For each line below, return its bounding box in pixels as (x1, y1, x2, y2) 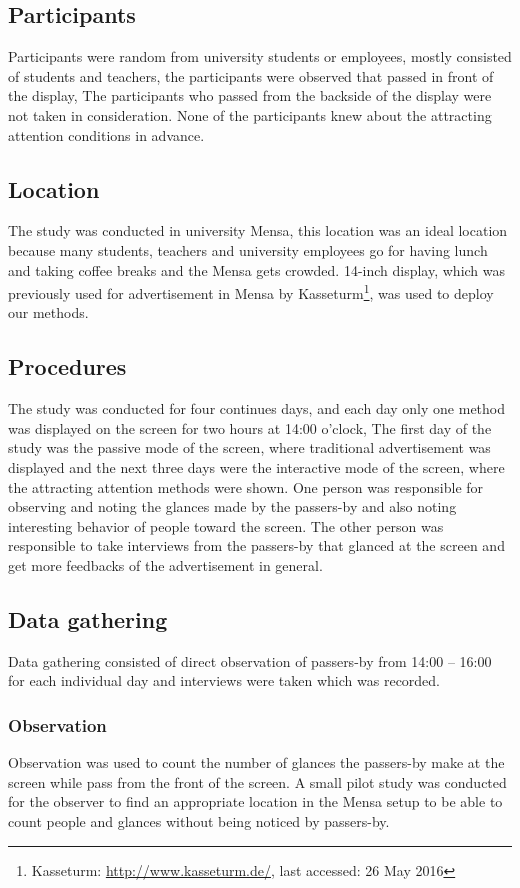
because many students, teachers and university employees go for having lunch (8, 239, 488, 260)
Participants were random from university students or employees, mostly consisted (8, 46, 512, 67)
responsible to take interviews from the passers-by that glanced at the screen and (8, 535, 505, 556)
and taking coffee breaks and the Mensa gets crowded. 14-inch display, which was (8, 259, 506, 280)
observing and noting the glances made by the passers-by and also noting (8, 496, 457, 517)
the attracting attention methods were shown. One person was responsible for (8, 476, 484, 497)
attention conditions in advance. (8, 124, 205, 145)
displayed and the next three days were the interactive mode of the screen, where (8, 456, 505, 477)
